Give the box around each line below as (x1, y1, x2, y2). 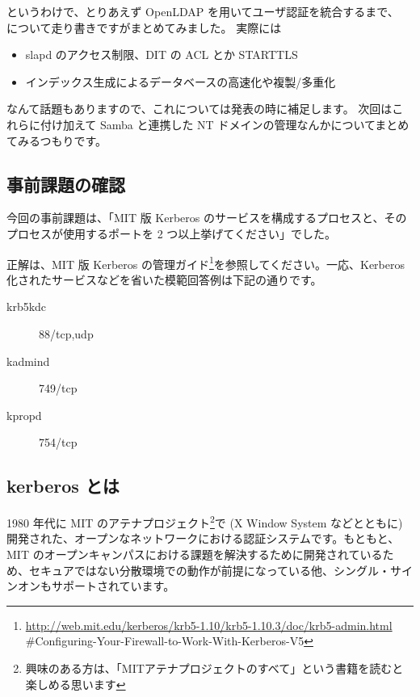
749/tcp (39, 380, 78, 397)
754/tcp (39, 434, 78, 451)
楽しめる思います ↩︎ (25, 675, 126, 692)
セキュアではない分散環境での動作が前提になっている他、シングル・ (28, 561, 391, 578)
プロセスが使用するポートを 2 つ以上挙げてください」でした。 (6, 225, 336, 241)
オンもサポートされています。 (17, 577, 175, 594)
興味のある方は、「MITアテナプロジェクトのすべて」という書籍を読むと (25, 659, 404, 676)
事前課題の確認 (6, 171, 125, 196)
